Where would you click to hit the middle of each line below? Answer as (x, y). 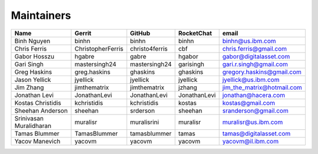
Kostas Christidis (38, 103)
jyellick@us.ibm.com (251, 80)
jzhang (188, 87)
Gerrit (83, 33)
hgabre (85, 56)
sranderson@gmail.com (255, 110)
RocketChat (195, 33)
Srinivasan (29, 118)
